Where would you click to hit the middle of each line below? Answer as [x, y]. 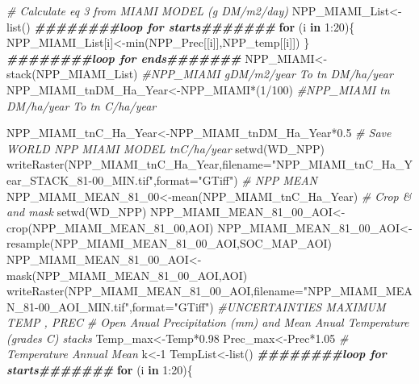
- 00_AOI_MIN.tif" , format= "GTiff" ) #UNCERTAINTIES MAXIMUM [210, 306]
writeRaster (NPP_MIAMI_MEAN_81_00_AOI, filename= [155, 291]
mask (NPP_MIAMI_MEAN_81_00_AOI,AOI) [127, 275]
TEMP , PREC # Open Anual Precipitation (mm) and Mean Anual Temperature [208, 322]
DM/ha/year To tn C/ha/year [82, 105]
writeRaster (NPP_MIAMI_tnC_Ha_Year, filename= [139, 164]
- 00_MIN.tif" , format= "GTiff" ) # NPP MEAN [203, 179]
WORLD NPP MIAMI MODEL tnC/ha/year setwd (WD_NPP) [166, 148]
